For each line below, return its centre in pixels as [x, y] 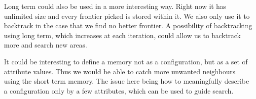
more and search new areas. [46, 45]
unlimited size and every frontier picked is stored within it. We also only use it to [127, 16]
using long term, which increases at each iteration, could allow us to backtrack [122, 35]
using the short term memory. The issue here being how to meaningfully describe [127, 81]
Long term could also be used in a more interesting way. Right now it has [115, 6]
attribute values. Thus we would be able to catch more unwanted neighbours [120, 71]
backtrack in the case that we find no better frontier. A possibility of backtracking [128, 25]
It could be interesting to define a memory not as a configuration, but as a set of [126, 61]
